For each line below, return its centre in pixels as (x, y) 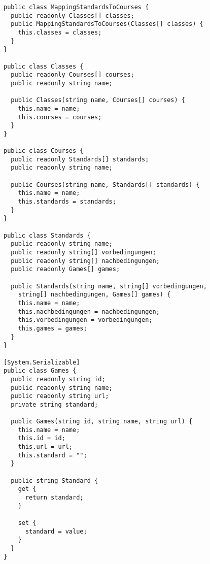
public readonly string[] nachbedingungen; (85, 261)
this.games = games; (52, 328)
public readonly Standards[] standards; (80, 159)
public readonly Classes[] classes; (73, 15)
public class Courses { (44, 151)
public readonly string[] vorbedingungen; (83, 253)
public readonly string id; (58, 379)
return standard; (54, 498)
